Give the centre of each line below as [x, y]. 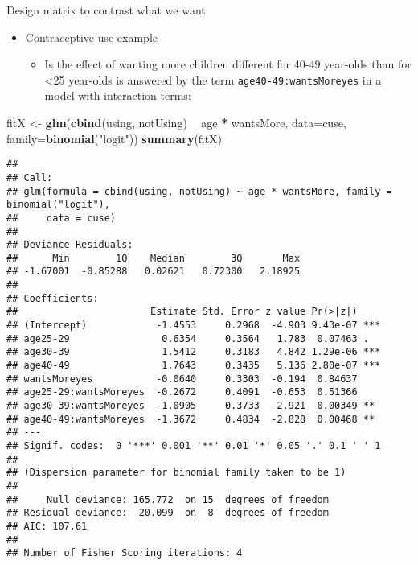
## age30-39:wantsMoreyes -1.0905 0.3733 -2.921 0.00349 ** [191, 406]
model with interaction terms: [118, 95]
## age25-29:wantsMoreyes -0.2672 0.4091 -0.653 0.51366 [182, 392]
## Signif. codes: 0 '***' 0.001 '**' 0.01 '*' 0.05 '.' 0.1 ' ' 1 [194, 446]
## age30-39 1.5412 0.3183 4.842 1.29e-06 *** [194, 352]
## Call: [30, 177]
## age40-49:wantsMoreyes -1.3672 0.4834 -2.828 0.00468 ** [191, 419]
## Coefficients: [53, 298]
